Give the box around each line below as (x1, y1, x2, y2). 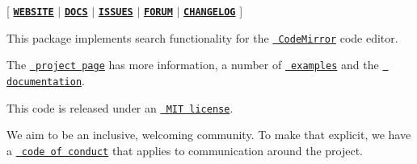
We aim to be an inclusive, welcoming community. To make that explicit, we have (6, 126, 411, 143)
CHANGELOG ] (183, 2, 243, 18)
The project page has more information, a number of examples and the (6, 56, 379, 73)
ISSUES (98, 6, 133, 18)
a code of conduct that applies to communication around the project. (6, 141, 364, 158)
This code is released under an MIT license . (6, 99, 234, 116)
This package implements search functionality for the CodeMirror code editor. (6, 29, 398, 46)
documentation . (6, 72, 85, 88)
